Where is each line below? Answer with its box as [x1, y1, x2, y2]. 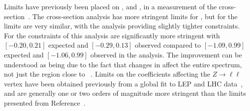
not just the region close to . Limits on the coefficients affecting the [4, 69, 210, 79]
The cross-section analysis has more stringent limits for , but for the [32, 11, 238, 21]
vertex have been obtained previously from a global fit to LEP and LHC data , [4, 78, 243, 88]
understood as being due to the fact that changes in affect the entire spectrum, [4, 59, 242, 69]
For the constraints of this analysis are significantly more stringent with [4, 30, 220, 40]
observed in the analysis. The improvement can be [90, 49, 242, 59]
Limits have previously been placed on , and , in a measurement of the [4, 1, 217, 11]
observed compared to [135, 40, 201, 50]
